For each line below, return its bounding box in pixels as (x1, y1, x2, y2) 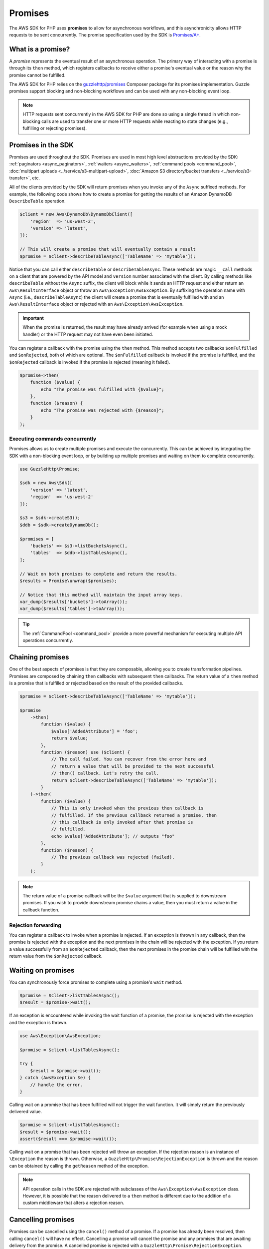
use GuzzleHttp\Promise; (19, 466, 81, 472)
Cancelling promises (9, 1216, 75, 1224)
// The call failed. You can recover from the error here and (51, 756, 207, 762)
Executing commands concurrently (9, 435, 97, 442)
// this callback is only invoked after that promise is (51, 819, 193, 825)
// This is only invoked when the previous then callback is (51, 805, 204, 811)
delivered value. (9, 1109, 42, 1115)
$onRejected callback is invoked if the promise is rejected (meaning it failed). (9, 359, 170, 365)
